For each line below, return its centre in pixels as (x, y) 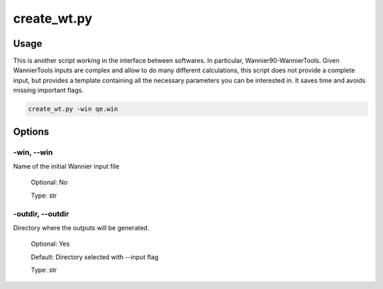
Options (31, 131)
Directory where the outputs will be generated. (81, 227)
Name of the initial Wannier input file (66, 166)
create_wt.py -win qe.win (73, 109)
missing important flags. (49, 90)
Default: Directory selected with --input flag (95, 257)
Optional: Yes (50, 244)
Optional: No (49, 182)
